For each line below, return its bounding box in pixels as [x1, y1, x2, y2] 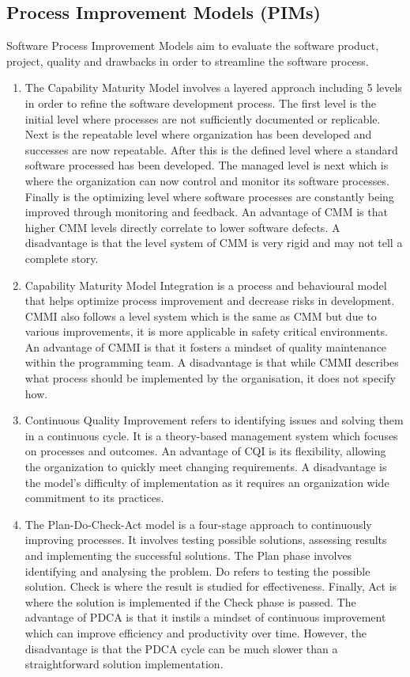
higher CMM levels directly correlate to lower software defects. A [24, 219, 340, 235]
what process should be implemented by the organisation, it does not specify [24, 370, 396, 386]
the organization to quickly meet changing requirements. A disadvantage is [24, 458, 387, 475]
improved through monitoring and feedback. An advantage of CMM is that [24, 203, 388, 220]
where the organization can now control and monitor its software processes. [24, 172, 389, 188]
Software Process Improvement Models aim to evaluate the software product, [6, 37, 379, 54]
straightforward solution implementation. [24, 656, 224, 672]
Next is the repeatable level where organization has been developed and [24, 126, 372, 143]
